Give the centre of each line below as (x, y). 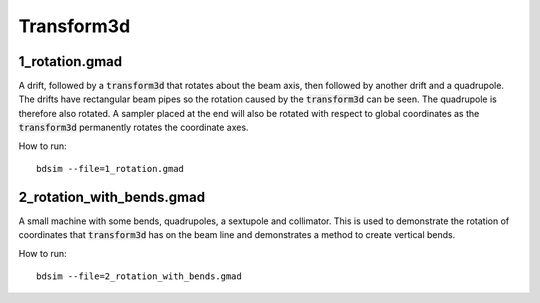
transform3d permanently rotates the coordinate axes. (133, 127)
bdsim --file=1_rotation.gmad (110, 169)
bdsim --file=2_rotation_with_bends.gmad (139, 276)
